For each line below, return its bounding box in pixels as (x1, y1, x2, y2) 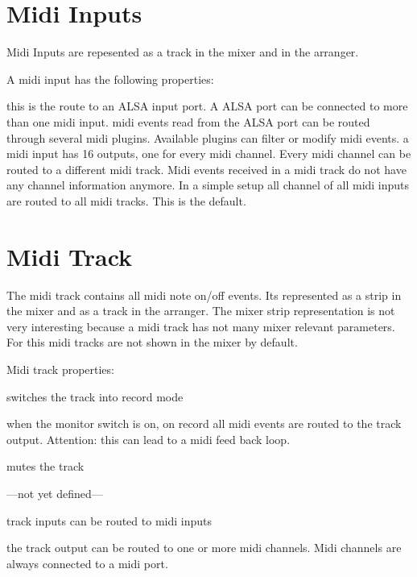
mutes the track (6, 458, 85, 475)
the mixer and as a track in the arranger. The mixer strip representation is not (6, 302, 395, 319)
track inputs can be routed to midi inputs (6, 512, 212, 529)
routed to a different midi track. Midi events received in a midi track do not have (6, 160, 407, 177)
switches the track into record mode (6, 388, 184, 405)
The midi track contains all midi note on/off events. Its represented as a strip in (6, 286, 402, 303)
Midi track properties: (6, 360, 114, 377)
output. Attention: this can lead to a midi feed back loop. (6, 430, 291, 447)
